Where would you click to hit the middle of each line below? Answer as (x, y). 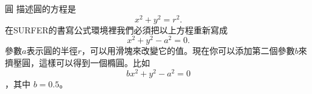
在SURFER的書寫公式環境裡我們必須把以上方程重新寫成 (116, 29)
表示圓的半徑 (52, 51)
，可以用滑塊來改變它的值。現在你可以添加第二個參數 (188, 51)
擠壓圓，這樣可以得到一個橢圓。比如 (77, 62)
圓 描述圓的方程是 (41, 8)
